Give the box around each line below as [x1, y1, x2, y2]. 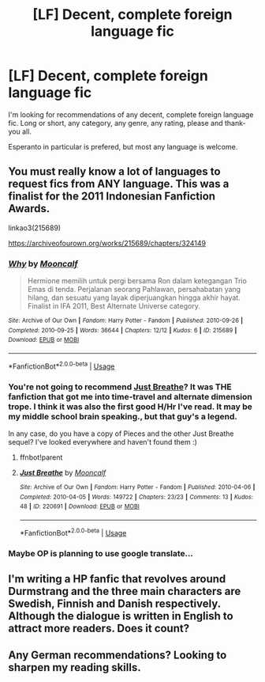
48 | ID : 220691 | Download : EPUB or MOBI [19, 502, 140, 511]
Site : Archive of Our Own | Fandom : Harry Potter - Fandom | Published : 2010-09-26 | [8, 316, 243, 325]
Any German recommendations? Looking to [8, 649, 227, 662]
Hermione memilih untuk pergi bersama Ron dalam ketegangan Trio [27, 276, 247, 286]
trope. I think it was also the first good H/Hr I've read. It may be [8, 401, 252, 412]
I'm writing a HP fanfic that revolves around [8, 572, 226, 585]
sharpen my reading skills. [8, 661, 141, 674]
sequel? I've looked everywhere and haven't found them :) [8, 437, 197, 446]
